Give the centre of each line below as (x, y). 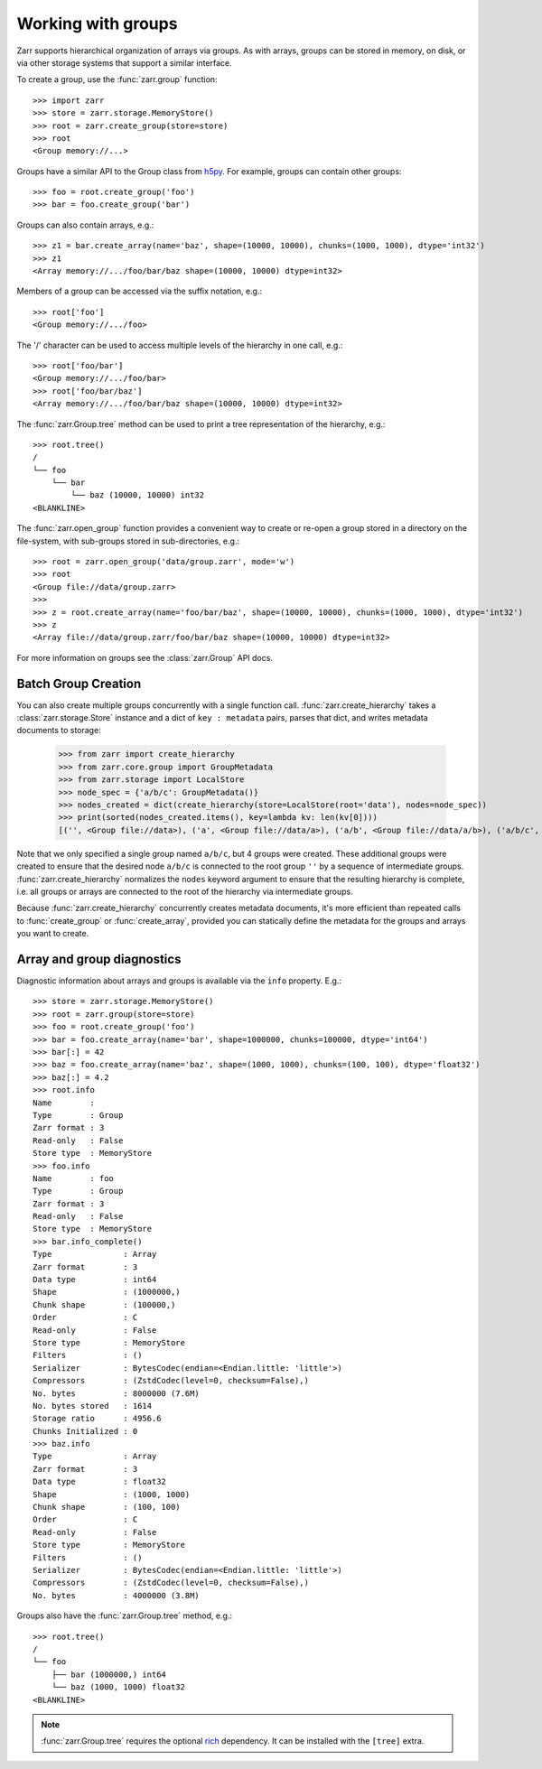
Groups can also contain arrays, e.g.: (85, 225)
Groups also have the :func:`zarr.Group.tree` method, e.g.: (125, 1615)
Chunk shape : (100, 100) (107, 1507)
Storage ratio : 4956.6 (97, 1419)
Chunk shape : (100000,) (104, 1304)
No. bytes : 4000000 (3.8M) (117, 1595)
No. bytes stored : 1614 (93, 1406)
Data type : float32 (100, 1482)
